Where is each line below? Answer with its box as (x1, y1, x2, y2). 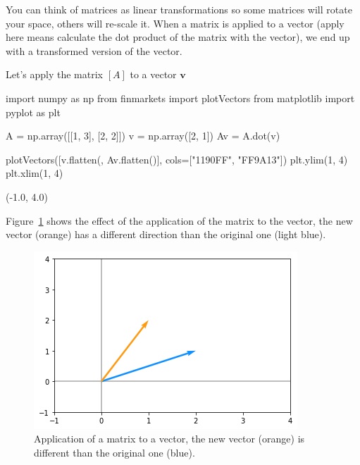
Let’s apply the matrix (6, 67, 103, 82)
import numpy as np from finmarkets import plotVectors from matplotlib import (6, 90, 355, 105)
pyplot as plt (6, 104, 61, 119)
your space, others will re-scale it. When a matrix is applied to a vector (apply (6, 15, 345, 30)
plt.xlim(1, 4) (6, 166, 63, 180)
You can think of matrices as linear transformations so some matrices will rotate (6, 2, 352, 16)
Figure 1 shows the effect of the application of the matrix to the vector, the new (6, 213, 353, 228)
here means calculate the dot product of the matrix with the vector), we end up (6, 30, 350, 44)
